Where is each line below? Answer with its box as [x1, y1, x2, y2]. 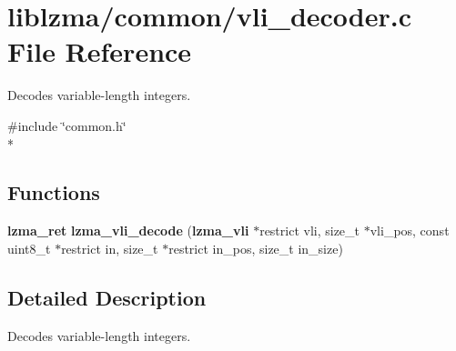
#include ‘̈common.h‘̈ [7, 115, 127, 135]
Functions [7, 178, 100, 206]
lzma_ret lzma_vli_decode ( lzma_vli [7, 221, 249, 240]
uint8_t [7, 238, 51, 257]
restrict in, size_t [61, 238, 158, 257]
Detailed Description [7, 283, 207, 311]
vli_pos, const [370, 221, 450, 240]
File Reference [7, 33, 192, 70]
